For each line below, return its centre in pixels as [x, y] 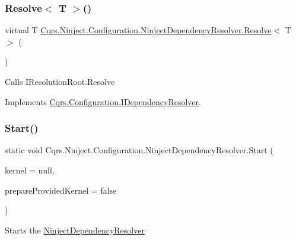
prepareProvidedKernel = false [61, 190]
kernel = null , [30, 170]
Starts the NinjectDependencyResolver [75, 230]
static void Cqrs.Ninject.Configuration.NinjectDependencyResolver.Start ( [139, 150]
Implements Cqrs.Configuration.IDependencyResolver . [103, 101]
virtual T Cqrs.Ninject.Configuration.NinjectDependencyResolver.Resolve [138, 30]
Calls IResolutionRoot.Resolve [60, 81]
